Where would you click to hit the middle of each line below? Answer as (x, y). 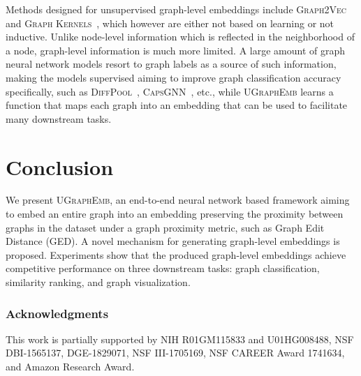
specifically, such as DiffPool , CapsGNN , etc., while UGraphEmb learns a (170, 91)
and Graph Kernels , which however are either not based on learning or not (170, 23)
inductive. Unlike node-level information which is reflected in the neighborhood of (180, 37)
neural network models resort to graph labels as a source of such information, (171, 64)
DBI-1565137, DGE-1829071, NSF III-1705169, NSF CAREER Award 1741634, (175, 353)
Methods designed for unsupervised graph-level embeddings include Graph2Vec (176, 9)
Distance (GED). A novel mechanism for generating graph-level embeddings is (173, 241)
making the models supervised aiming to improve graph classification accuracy (174, 77)
